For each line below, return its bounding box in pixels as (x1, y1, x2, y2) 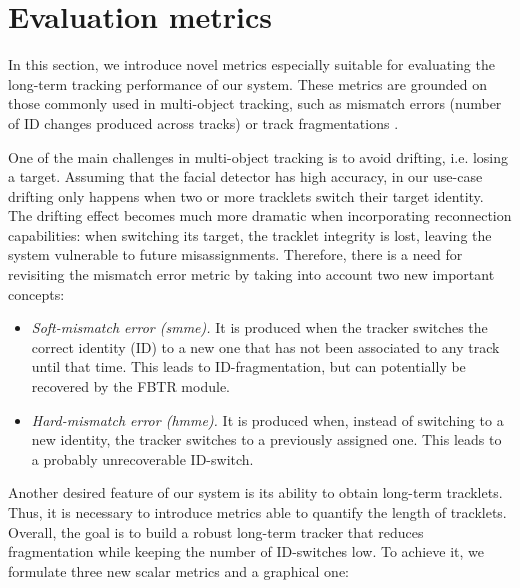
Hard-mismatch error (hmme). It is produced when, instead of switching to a (31, 409, 504, 430)
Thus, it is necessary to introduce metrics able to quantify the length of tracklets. (8, 502, 507, 522)
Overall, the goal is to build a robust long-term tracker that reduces (8, 521, 424, 542)
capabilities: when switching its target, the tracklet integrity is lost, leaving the (8, 224, 492, 245)
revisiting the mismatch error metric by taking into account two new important (8, 264, 495, 285)
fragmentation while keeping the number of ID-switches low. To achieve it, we (8, 541, 484, 562)
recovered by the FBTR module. (31, 376, 230, 397)
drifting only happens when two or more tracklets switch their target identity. (8, 185, 484, 206)
